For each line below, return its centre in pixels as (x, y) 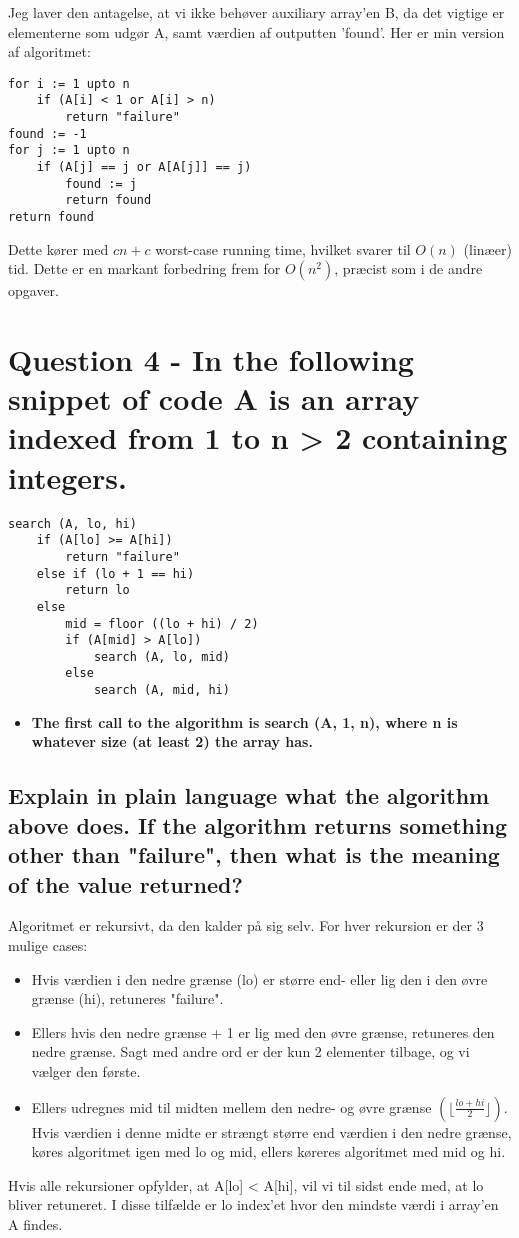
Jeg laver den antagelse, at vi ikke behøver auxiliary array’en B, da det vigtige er (256, 12)
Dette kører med (58, 248)
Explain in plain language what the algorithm (249, 795)
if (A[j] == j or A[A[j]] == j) (144, 167)
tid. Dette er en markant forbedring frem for (144, 268)
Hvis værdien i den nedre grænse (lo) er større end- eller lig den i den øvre (259, 978)
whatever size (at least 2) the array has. (172, 741)
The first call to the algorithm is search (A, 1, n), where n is (244, 721)
